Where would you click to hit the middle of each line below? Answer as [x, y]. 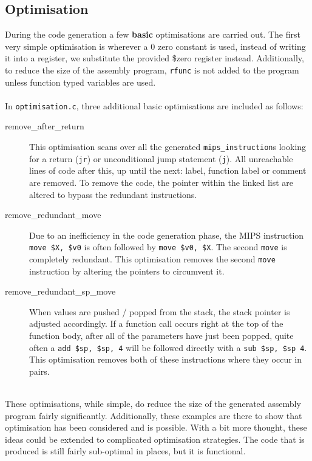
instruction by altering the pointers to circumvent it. [127, 271]
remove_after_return [45, 126]
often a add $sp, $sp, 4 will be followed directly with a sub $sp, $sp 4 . [168, 347]
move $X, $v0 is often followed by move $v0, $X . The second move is [158, 247]
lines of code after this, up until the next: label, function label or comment [168, 170]
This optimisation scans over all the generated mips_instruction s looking [168, 147]
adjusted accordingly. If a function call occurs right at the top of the [156, 323]
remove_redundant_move [53, 215]
